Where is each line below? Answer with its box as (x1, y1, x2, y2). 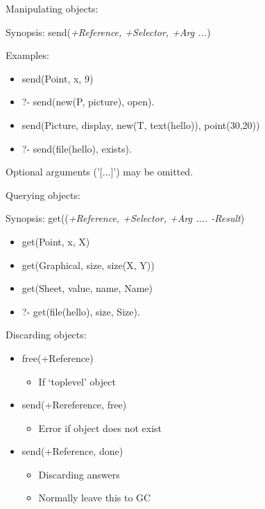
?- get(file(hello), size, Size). (22, 304, 140, 318)
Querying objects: (6, 187, 80, 202)
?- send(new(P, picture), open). (22, 94, 155, 109)
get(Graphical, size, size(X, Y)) (22, 257, 155, 272)
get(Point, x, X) (22, 234, 90, 248)
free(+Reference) (22, 350, 94, 365)
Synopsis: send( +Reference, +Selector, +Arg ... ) (6, 24, 211, 39)
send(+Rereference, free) (22, 397, 127, 412)
